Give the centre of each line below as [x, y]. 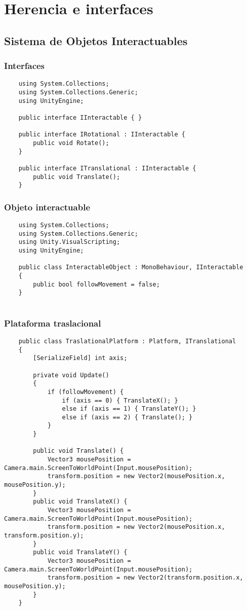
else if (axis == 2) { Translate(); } [127, 417]
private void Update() [71, 375]
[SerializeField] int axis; [80, 358]
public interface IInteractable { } [80, 118]
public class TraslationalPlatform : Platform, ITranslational [127, 341]
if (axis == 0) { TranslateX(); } [120, 400]
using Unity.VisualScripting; [69, 242]
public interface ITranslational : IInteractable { [107, 168]
